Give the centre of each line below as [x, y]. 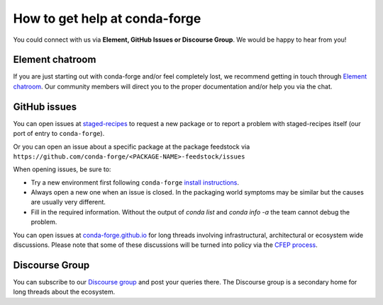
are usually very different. [68, 202]
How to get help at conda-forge [107, 18]
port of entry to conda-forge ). [59, 134]
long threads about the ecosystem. [64, 292]
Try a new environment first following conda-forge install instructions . [135, 182]
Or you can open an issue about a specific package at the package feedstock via [132, 146]
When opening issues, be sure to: [62, 169]
